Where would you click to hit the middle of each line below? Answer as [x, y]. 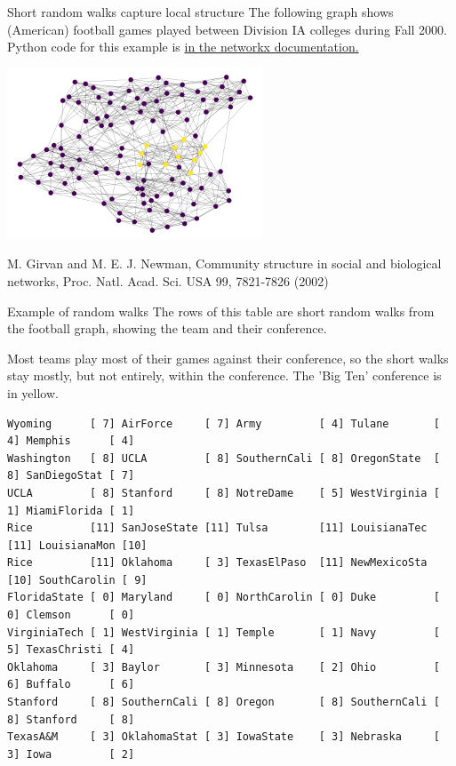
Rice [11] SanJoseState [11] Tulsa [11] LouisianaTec [217, 528]
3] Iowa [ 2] [71, 754]
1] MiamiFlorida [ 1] [71, 511]
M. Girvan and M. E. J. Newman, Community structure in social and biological [224, 263]
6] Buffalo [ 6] [71, 685]
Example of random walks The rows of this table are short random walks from [221, 311]
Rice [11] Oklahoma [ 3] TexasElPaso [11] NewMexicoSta [217, 563]
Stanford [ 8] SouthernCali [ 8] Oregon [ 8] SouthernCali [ [224, 702]
